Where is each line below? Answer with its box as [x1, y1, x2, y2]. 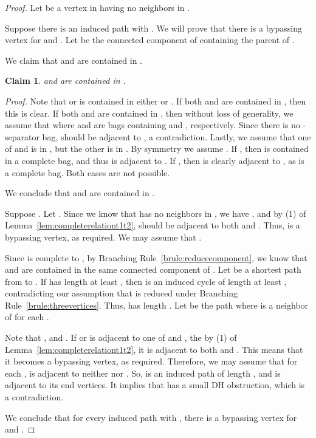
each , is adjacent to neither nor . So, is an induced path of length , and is [5, 366, 281, 379]
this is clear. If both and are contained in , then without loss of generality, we [5, 106, 294, 119]
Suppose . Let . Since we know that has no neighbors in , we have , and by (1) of [5, 207, 306, 219]
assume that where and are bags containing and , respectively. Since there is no [5, 118, 300, 131]
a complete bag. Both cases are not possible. [5, 166, 170, 179]
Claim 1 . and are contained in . [5, 74, 126, 87]
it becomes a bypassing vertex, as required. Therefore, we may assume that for [5, 355, 298, 368]
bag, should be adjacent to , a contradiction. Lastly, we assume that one [42, 130, 311, 143]
